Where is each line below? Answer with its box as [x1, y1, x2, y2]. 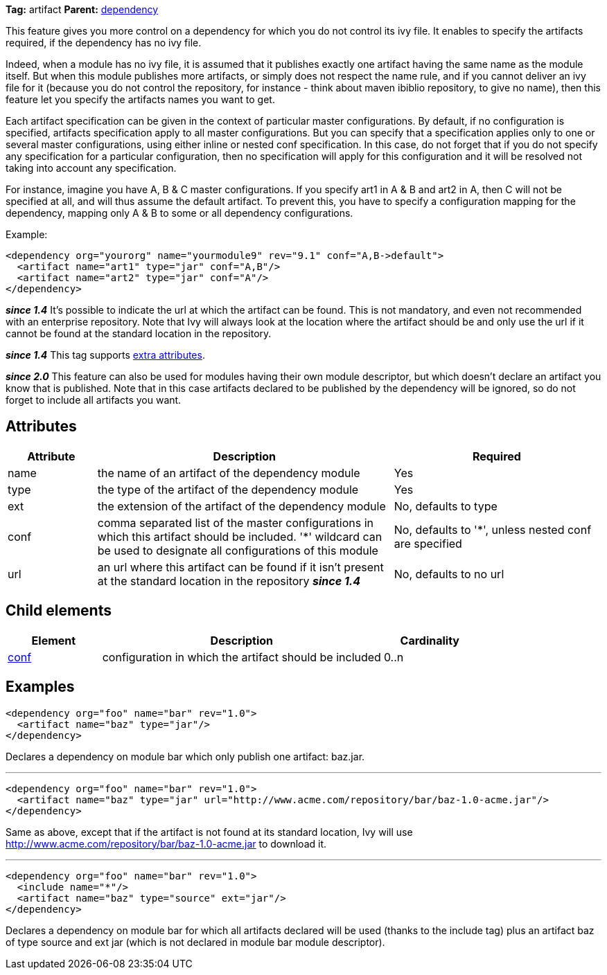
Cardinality [400, 633, 459, 647]
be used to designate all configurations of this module [97, 543, 378, 557]
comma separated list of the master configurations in [97, 515, 374, 530]
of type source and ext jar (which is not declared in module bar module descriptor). [6, 936, 385, 948]
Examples [6, 678, 75, 696]
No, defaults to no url [394, 566, 504, 581]
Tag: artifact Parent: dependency [6, 3, 159, 15]
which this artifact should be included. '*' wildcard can [97, 529, 382, 544]
